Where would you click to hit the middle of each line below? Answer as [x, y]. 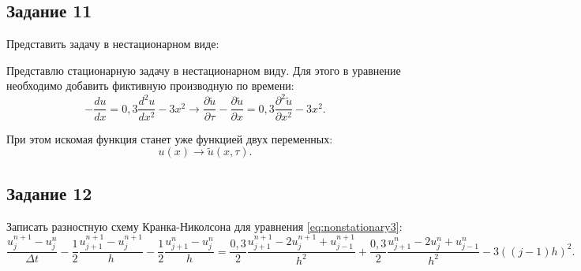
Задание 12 [49, 193]
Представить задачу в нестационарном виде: [113, 44]
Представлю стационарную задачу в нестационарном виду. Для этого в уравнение [204, 70]
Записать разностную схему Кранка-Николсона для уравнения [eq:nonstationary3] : [204, 226]
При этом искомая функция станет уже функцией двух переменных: [170, 138]
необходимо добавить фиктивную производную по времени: [150, 85]
